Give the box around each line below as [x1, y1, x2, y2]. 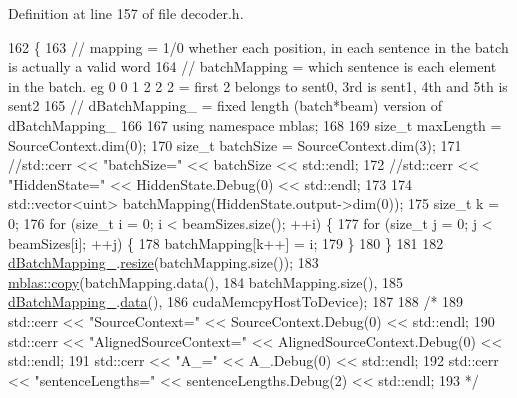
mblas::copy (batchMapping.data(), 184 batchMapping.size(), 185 [8, 271, 403, 292]
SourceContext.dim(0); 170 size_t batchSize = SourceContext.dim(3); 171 [8, 134, 462, 155]
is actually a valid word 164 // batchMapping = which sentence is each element [8, 56, 497, 77]
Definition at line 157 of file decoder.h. [8, 3, 244, 23]
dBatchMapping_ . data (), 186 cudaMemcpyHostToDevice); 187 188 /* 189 [8, 291, 464, 312]
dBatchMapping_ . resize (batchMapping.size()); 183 [8, 252, 319, 273]
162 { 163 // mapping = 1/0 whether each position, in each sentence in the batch [8, 36, 509, 57]
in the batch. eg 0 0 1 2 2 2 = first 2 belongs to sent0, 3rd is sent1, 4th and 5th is [8, 75, 508, 96]
